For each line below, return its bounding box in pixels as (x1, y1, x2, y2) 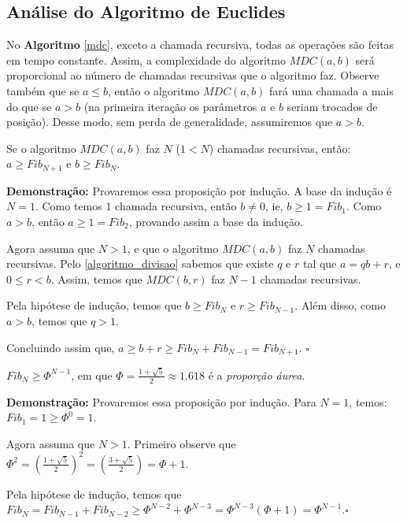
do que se (6, 98, 52, 114)
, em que (71, 366, 113, 383)
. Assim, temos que (50, 270, 142, 287)
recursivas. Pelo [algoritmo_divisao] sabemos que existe (6, 255, 274, 272)
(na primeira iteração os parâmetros (83, 98, 257, 114)
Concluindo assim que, (6, 339, 115, 355)
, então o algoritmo (107, 82, 200, 98)
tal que (302, 255, 337, 272)
